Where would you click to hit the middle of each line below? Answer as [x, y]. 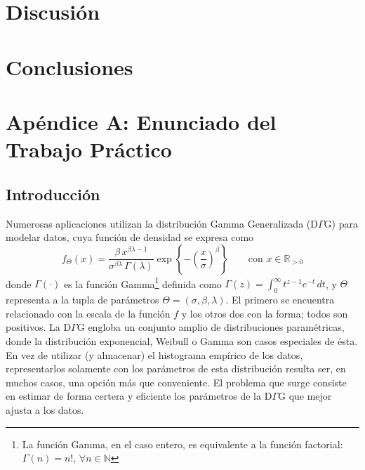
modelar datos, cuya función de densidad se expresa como [130, 237]
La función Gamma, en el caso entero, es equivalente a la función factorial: [182, 444]
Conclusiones [69, 66]
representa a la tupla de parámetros [82, 300]
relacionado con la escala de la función [88, 313]
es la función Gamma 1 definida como [142, 282]
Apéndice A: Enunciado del [141, 121]
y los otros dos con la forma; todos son [265, 313]
